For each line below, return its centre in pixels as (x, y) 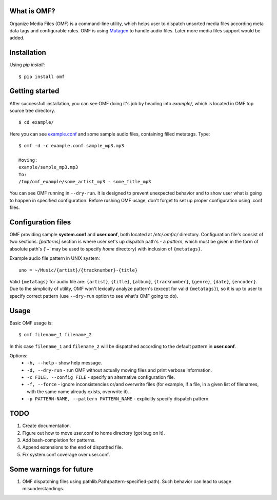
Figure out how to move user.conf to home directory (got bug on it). (94, 433)
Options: (18, 355)
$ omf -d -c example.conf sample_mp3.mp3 (71, 146)
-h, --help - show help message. (65, 363)
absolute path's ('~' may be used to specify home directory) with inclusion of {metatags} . (106, 248)
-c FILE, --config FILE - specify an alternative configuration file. (101, 377)
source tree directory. (32, 110)
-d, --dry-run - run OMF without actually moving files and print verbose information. (120, 370)
